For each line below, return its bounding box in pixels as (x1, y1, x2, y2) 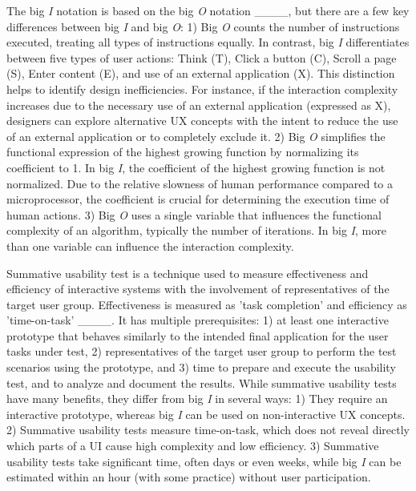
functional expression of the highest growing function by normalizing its (6, 143, 359, 160)
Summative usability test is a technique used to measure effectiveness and (6, 264, 369, 281)
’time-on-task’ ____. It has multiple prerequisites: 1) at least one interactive (6, 312, 389, 328)
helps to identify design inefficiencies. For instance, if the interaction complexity (6, 80, 398, 97)
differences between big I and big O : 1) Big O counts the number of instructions (6, 18, 400, 34)
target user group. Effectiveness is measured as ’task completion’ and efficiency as (6, 296, 407, 312)
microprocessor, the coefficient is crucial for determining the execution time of (6, 191, 390, 207)
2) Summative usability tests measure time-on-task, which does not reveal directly (6, 421, 410, 438)
